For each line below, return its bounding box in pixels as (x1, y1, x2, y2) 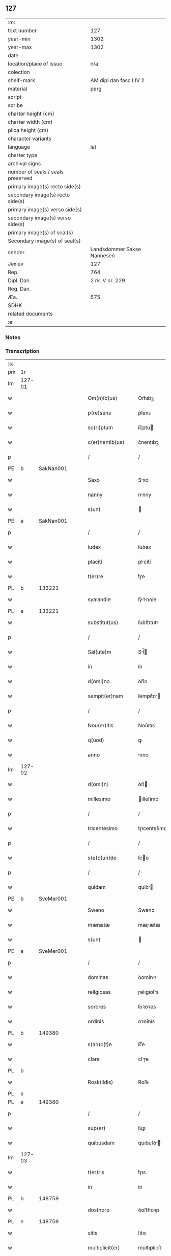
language (8, 143, 31, 150)
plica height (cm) (8, 126, 49, 133)
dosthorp (88, 1206, 110, 1214)
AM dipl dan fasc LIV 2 (90, 77, 145, 84)
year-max (8, 43, 32, 51)
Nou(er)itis (88, 722, 113, 729)
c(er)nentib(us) (88, 439, 125, 446)
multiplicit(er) (88, 1244, 120, 1251)
